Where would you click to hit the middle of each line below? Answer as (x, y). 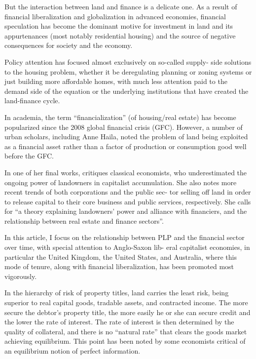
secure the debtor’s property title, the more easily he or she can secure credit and (128, 312)
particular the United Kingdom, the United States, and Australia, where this (121, 257)
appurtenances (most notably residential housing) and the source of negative (120, 35)
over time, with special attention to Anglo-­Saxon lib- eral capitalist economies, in (127, 247)
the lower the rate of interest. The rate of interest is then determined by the (119, 322)
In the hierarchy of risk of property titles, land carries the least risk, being (117, 293)
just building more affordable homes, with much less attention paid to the (116, 81)
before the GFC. (29, 156)
